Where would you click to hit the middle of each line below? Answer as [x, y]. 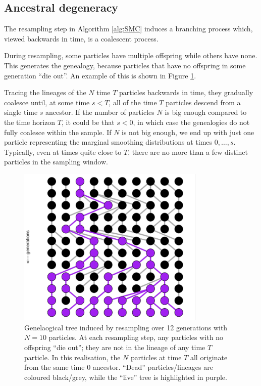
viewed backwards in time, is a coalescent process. [81, 38]
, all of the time [133, 102]
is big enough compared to [206, 112]
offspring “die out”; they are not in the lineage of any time [115, 347]
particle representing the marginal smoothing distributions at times [108, 142]
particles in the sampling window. [56, 162]
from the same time [55, 367]
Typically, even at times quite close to [63, 152]
